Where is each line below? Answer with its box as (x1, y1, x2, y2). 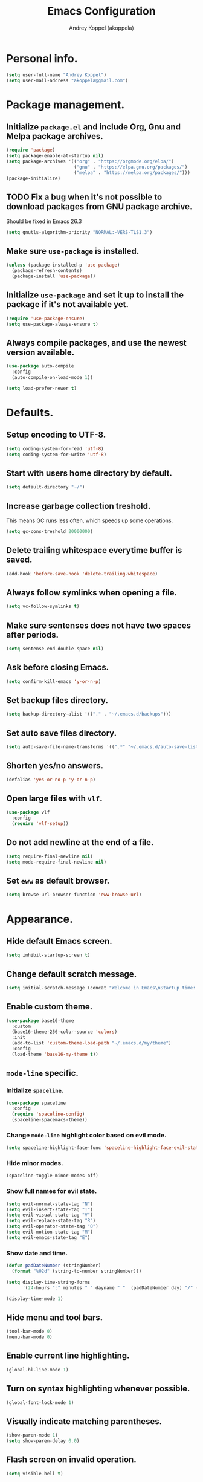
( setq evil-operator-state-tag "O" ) (6, 1223, 98, 1229)
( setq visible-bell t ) (6, 1471, 63, 1477)
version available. (6, 347, 75, 357)
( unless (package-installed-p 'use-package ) (6, 262, 120, 268)
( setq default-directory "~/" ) (6, 484, 85, 490)
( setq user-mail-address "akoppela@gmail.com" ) (6, 77, 129, 83)
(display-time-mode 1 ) (6, 1295, 63, 1302)
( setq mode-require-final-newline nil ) (6, 859, 107, 865)
